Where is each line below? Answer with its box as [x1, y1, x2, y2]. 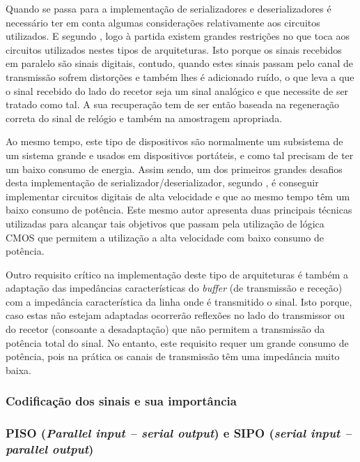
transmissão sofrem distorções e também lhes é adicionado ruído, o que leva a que [6, 69, 354, 84]
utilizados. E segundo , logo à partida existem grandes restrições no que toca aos [6, 29, 350, 43]
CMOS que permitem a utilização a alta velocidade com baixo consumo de [6, 230, 324, 244]
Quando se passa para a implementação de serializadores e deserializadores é [6, 1, 331, 15]
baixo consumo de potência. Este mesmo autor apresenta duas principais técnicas [6, 202, 352, 217]
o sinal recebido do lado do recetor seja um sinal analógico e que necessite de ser [6, 83, 349, 98]
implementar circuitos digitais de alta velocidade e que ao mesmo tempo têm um [6, 188, 350, 203]
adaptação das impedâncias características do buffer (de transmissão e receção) [6, 281, 343, 295]
